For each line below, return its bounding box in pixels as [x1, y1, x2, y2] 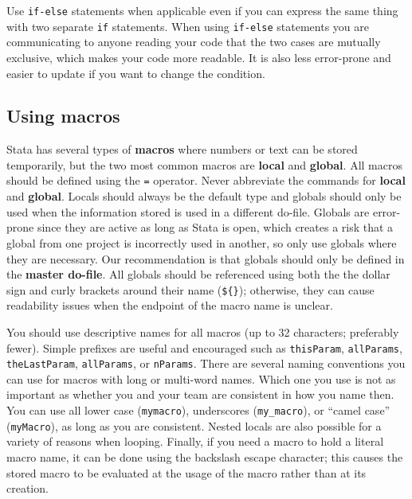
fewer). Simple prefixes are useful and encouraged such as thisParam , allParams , [6, 339, 402, 356]
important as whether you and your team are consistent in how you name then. [6, 386, 394, 403]
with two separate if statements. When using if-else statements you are [6, 18, 370, 34]
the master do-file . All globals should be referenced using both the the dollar [6, 266, 390, 283]
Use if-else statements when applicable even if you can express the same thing [6, 2, 398, 18]
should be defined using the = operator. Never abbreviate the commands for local [6, 172, 406, 189]
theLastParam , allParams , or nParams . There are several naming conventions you [6, 355, 406, 372]
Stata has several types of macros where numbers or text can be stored [6, 141, 358, 158]
